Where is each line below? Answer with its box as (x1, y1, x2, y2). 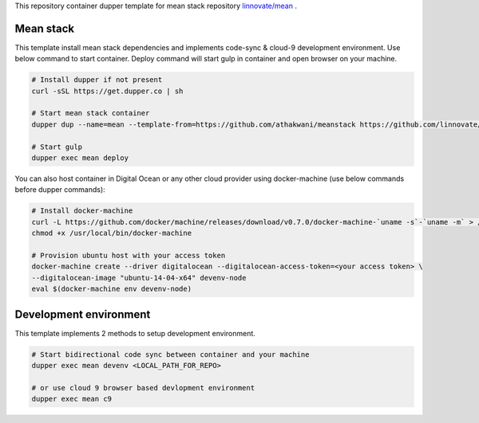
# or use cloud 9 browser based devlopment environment (31, 383, 255, 392)
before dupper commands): (14, 185, 105, 194)
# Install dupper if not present (31, 76, 163, 84)
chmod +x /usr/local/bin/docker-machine (31, 229, 192, 238)
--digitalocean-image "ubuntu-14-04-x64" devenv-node (31, 273, 247, 282)
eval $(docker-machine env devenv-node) (31, 284, 192, 294)
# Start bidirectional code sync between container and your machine (31, 350, 310, 358)
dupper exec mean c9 (31, 394, 112, 404)
